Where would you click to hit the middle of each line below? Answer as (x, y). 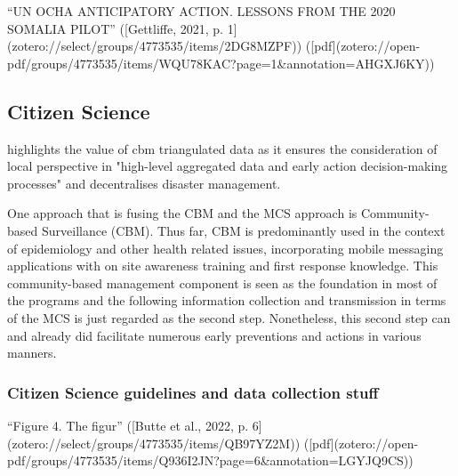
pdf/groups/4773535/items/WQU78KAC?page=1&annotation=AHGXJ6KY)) (221, 63)
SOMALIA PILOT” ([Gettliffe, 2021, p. (115, 28)
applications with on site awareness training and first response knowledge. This (223, 266)
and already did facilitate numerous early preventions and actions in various (214, 335)
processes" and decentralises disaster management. (144, 183)
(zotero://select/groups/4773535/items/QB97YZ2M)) (154, 443)
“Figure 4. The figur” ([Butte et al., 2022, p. (128, 425)
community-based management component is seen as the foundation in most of (222, 282)
